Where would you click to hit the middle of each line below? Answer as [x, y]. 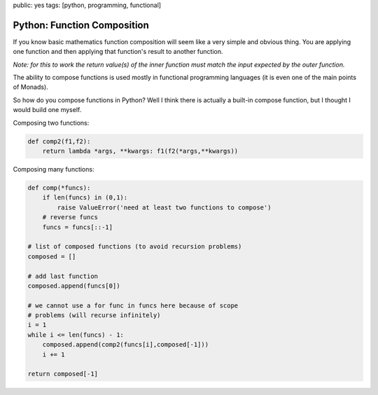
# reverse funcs [70, 217]
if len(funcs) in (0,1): [85, 197]
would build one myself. [47, 110]
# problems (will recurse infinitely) [94, 316]
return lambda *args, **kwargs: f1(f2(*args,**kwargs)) [140, 151]
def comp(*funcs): [59, 188]
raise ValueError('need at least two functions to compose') [164, 207]
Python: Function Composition [81, 25]
